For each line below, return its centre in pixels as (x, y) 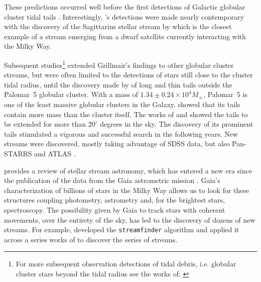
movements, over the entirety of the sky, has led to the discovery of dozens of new (130, 219)
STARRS (18, 153)
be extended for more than (45, 124)
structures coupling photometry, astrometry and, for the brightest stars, (114, 200)
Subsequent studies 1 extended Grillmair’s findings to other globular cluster (119, 64)
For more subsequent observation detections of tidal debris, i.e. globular (126, 264)
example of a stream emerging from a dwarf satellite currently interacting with (125, 36)
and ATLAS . (55, 153)
